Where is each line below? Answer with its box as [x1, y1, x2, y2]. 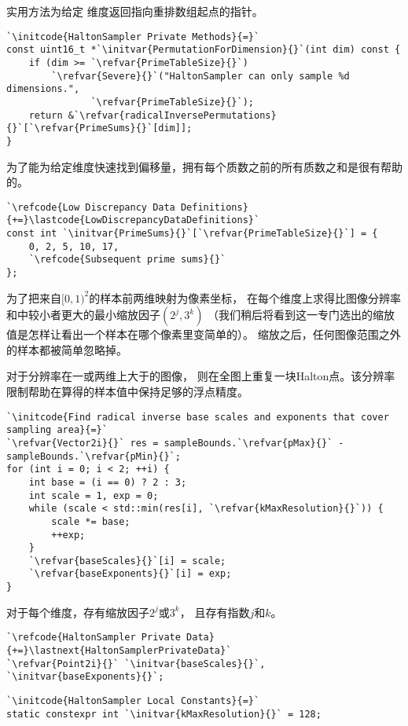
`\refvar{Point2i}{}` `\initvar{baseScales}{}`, [6, 658, 266, 669]
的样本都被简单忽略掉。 [6, 341, 127, 357]
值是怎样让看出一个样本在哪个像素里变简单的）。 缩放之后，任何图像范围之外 [6, 326, 401, 343]
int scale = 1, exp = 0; [28, 489, 159, 501]
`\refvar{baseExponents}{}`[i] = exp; [28, 568, 232, 580]
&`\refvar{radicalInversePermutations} [68, 109, 277, 121]
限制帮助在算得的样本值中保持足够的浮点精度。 [6, 383, 248, 399]
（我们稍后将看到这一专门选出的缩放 [208, 306, 395, 323]
